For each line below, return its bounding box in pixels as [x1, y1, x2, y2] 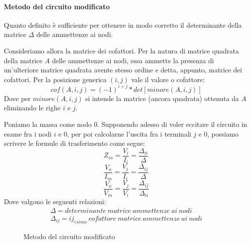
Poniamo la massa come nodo [4, 119, 92, 129]
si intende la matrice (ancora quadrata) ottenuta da [85, 93, 239, 103]
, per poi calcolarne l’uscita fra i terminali [67, 128, 191, 139]
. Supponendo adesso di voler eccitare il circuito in [97, 119, 248, 129]
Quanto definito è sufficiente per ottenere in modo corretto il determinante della [4, 19, 242, 30]
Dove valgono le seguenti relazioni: [4, 196, 106, 207]
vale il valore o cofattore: [131, 74, 205, 84]
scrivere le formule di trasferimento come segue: [4, 138, 145, 148]
